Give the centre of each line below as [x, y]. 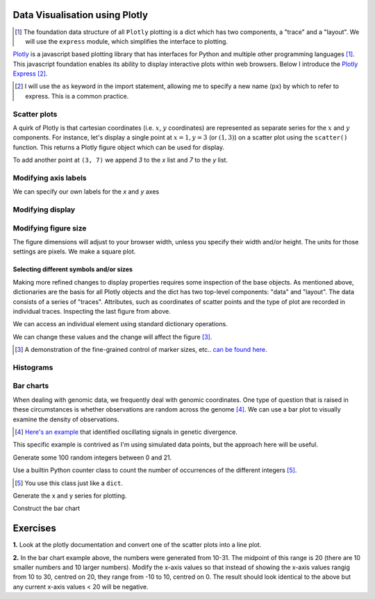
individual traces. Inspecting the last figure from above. [92, 311]
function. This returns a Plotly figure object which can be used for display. [119, 147]
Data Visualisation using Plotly [81, 15]
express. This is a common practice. [77, 96]
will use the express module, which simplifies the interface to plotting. [127, 41]
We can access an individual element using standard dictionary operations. [120, 324]
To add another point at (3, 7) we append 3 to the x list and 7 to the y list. [120, 160]
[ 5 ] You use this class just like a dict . [69, 483]
